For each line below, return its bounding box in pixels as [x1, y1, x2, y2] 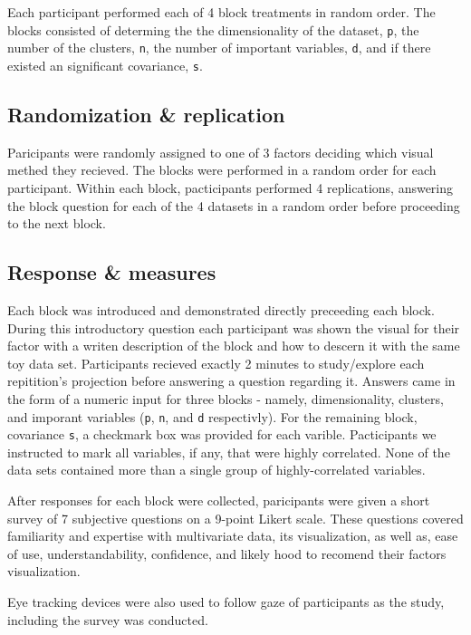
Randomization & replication [7, 100, 285, 128]
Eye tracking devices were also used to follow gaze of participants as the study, [7, 592, 445, 611]
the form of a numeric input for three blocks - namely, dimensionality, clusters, [7, 389, 444, 408]
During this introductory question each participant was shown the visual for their [7, 318, 460, 337]
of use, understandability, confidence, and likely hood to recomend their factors [7, 544, 447, 563]
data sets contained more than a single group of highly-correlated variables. [7, 460, 426, 479]
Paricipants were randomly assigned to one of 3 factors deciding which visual [7, 142, 434, 161]
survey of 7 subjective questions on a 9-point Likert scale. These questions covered [7, 508, 464, 527]
